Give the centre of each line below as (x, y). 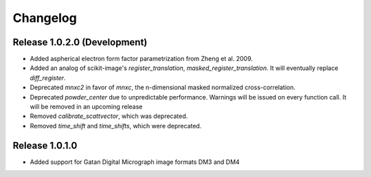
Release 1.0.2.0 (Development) (80, 42)
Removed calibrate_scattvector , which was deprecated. (109, 116)
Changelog (45, 18)
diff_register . (48, 78)
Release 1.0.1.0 (45, 145)
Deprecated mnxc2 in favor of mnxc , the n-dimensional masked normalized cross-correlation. (162, 87)
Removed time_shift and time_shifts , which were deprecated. (116, 126)
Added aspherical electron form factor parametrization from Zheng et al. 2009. (142, 59)
